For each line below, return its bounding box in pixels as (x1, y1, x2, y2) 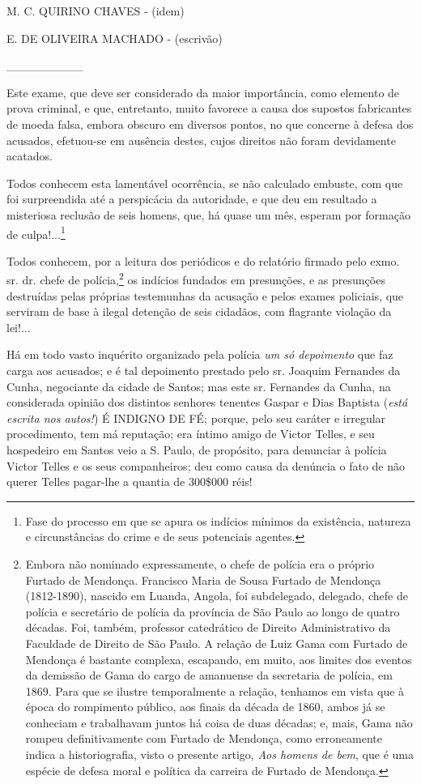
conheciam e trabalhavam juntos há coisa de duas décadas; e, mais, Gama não (25, 714, 413, 731)
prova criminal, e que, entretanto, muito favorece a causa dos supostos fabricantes (6, 100, 412, 117)
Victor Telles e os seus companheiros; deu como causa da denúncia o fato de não (6, 457, 406, 474)
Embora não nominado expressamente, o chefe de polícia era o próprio (25, 555, 375, 572)
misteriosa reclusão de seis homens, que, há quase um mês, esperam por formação (6, 206, 410, 223)
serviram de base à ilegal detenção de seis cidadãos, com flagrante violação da (6, 303, 392, 320)
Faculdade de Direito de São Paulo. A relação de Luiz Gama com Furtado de (25, 634, 408, 651)
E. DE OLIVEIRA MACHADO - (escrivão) (6, 29, 223, 46)
